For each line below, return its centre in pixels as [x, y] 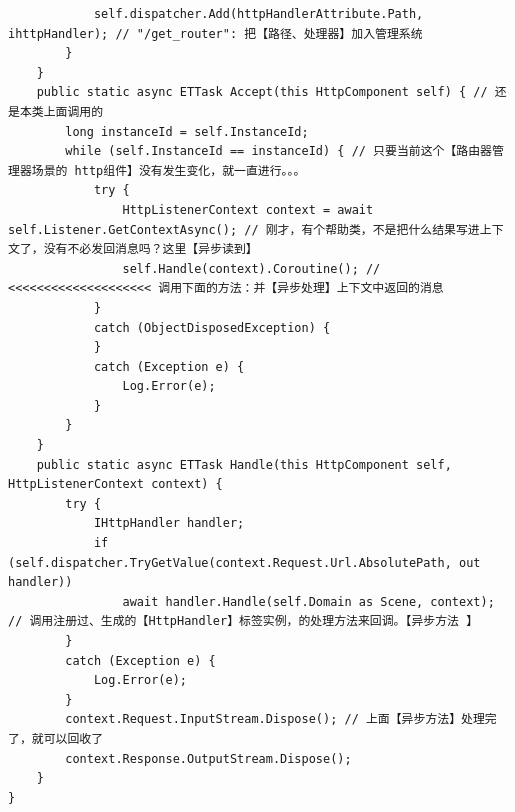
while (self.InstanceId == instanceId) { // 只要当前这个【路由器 [279, 151]
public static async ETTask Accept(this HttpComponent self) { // [262, 92]
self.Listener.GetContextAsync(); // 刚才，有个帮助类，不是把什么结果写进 [244, 229]
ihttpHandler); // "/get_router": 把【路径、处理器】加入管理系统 [215, 33]
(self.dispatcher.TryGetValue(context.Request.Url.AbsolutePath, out [244, 562]
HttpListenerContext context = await [248, 209]
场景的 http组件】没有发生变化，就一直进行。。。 [168, 170]
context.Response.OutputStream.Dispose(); [208, 758]
